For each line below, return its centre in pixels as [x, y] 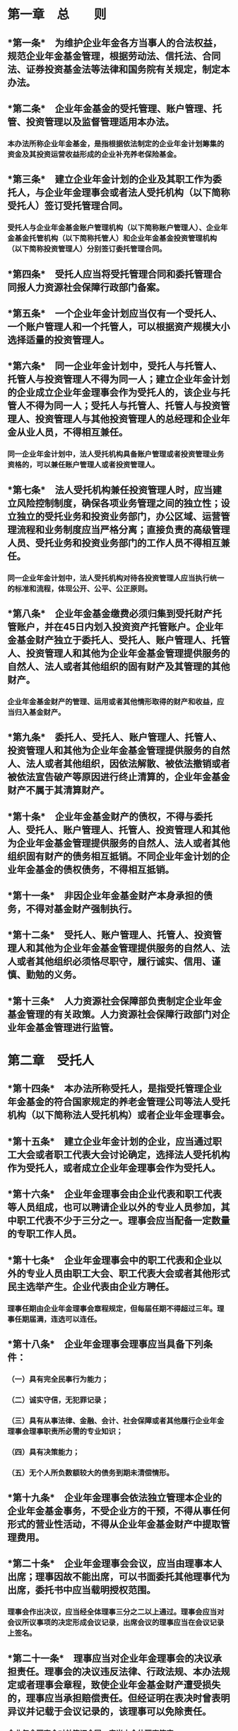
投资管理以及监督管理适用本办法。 [100, 122]
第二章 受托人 [51, 1061]
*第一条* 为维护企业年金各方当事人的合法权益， [115, 43]
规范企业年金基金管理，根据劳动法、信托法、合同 [114, 56]
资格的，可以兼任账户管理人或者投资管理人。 [83, 465]
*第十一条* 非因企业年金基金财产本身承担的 [105, 896]
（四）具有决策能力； [43, 1452]
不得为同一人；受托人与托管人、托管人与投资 [123, 406]
